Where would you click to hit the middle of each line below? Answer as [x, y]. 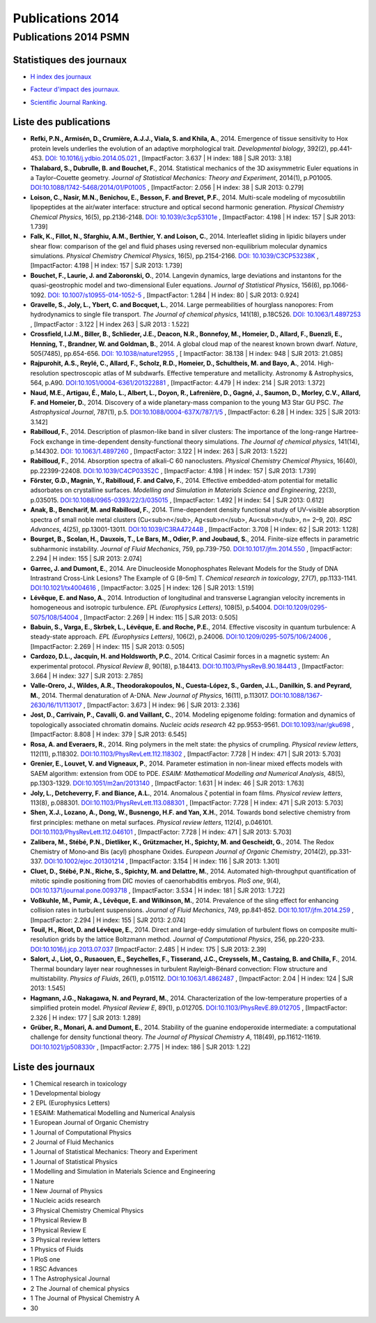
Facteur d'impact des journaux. [75, 89]
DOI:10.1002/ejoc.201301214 [84, 861]
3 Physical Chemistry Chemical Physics [87, 1210]
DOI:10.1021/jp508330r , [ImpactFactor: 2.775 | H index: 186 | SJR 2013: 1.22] [140, 1047]
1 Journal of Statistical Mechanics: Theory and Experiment [114, 1152]
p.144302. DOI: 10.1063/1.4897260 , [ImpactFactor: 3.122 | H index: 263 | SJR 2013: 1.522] [159, 451]
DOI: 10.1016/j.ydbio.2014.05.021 [91, 158]
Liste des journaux [54, 1067]
